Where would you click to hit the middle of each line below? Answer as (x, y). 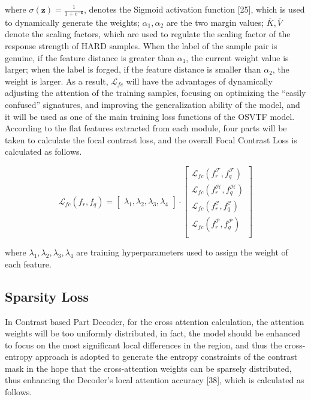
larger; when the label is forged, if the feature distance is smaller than (133, 69)
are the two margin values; (215, 22)
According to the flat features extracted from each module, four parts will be (146, 128)
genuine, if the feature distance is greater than (90, 57)
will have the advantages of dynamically (199, 81)
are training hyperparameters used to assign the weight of (182, 252)
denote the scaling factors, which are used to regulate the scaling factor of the (148, 34)
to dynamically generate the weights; (72, 22)
